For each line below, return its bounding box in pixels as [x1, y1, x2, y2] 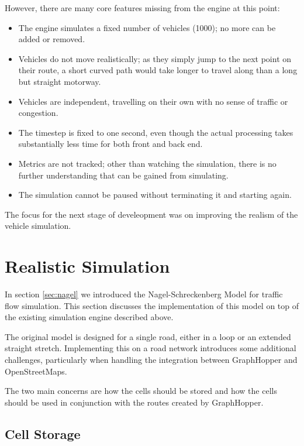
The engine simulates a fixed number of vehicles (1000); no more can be [18, 21, 276, 33]
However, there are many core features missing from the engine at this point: [5, 2, 280, 13]
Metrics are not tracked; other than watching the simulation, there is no [18, 157, 277, 169]
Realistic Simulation [5, 254, 170, 278]
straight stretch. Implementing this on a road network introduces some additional [5, 342, 296, 354]
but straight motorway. [18, 75, 101, 87]
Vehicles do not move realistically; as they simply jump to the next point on [18, 52, 292, 64]
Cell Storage [5, 424, 81, 442]
